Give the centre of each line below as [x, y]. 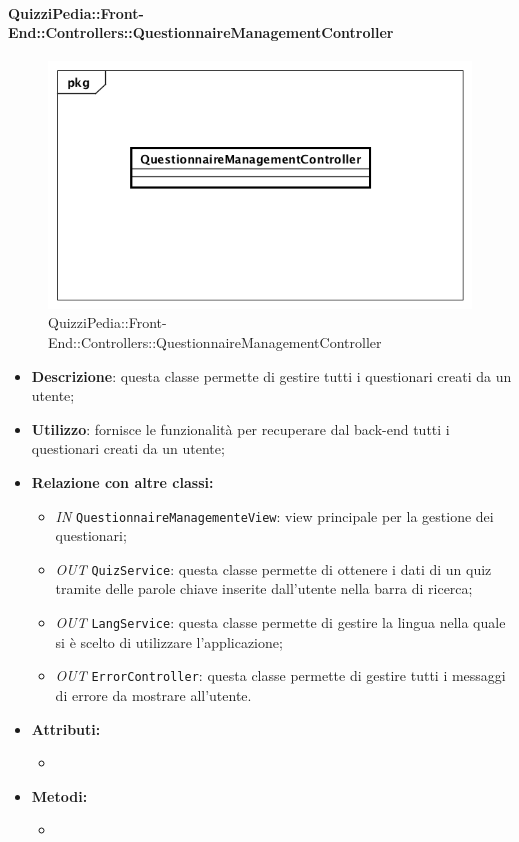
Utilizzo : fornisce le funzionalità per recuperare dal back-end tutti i [240, 428]
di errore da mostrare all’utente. [153, 694]
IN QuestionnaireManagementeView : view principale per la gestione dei [274, 515]
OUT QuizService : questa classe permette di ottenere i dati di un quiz [273, 568]
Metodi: [59, 795]
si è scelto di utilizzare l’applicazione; [169, 641]
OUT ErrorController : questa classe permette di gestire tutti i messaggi [280, 675]
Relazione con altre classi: [122, 481]
